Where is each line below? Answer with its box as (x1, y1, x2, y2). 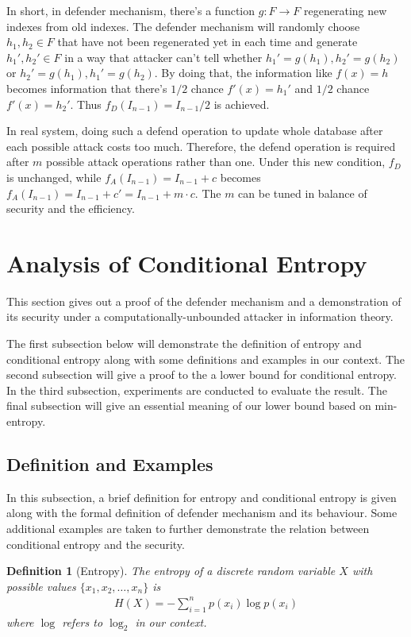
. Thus (70, 95, 102, 112)
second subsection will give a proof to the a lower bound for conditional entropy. (6, 366, 397, 383)
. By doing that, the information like (154, 64, 332, 81)
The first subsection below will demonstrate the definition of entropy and (6, 335, 362, 352)
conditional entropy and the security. (6, 535, 185, 552)
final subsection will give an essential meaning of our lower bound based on (6, 397, 371, 414)
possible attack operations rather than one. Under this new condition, (46, 153, 386, 170)
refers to (62, 613, 103, 630)
